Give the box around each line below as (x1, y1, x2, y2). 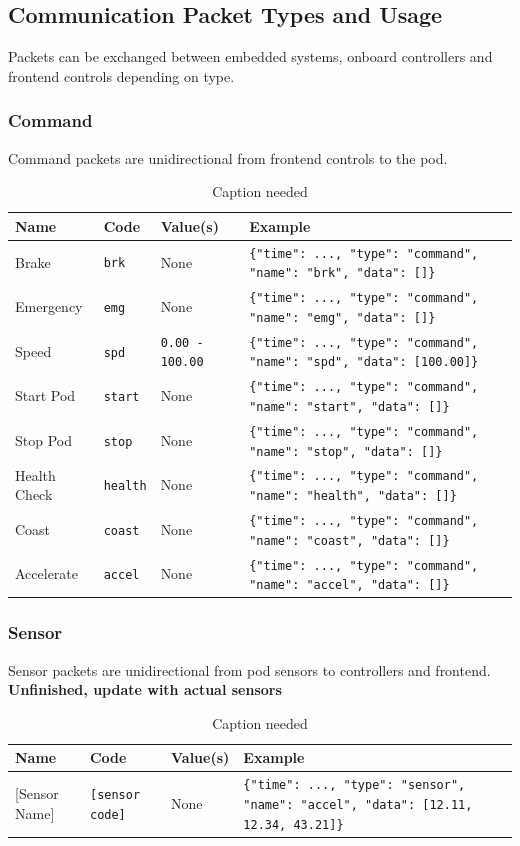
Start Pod (15, 385, 76, 406)
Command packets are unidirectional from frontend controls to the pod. (8, 147, 448, 168)
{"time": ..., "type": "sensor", (243, 778, 466, 793)
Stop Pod (15, 429, 72, 450)
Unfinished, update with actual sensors (8, 679, 282, 700)
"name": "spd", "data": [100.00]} (249, 355, 479, 370)
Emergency (15, 296, 83, 317)
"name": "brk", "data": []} (249, 266, 436, 281)
